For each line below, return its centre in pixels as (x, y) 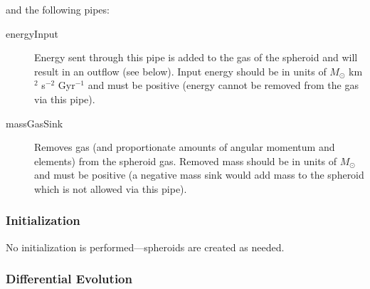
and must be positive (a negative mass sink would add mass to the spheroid (199, 175)
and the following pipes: (58, 9)
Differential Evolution (69, 279)
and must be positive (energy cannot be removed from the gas (223, 85)
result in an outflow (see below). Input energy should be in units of (180, 71)
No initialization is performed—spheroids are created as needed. (145, 247)
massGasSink (35, 123)
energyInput (32, 33)
